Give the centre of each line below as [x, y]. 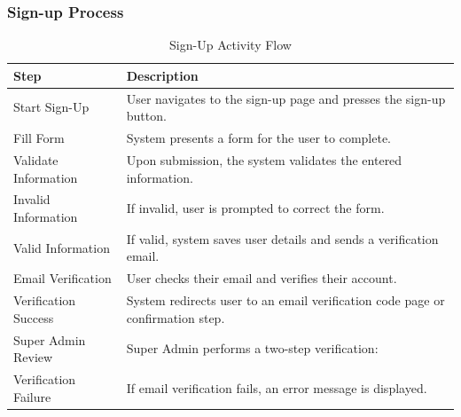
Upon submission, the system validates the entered [264, 159]
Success [34, 317]
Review [33, 357]
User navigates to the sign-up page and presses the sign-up [286, 98]
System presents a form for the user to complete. [259, 138]
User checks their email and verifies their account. [262, 278]
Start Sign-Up [51, 107]
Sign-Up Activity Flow [230, 45]
